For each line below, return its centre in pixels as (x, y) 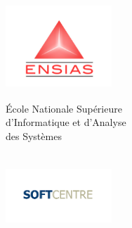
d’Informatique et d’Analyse (66, 122)
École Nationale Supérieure (64, 108)
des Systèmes (34, 135)
